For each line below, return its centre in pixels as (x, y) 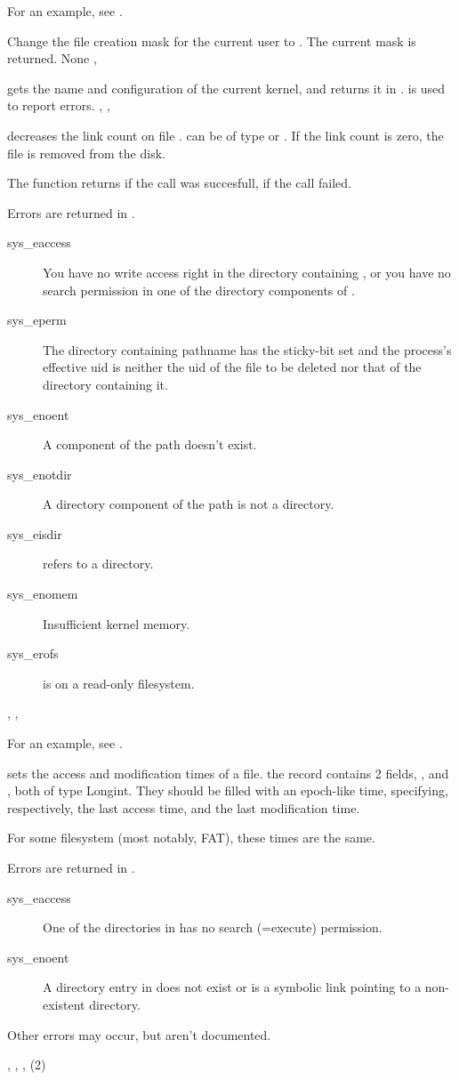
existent (64, 1004)
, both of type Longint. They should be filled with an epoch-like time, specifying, (228, 790)
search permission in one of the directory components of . (199, 290)
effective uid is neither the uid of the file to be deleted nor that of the (232, 367)
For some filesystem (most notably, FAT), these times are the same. (191, 838)
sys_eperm (37, 320)
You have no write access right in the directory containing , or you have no (247, 272)
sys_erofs (33, 653)
